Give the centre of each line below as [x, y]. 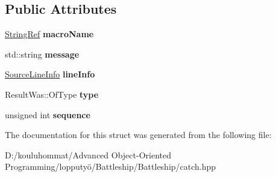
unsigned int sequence [48, 114]
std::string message [42, 54]
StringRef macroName [49, 34]
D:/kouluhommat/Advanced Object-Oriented [88, 154]
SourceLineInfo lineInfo [50, 74]
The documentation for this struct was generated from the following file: [138, 135]
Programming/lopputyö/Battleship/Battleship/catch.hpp [111, 166]
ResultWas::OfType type [52, 94]
